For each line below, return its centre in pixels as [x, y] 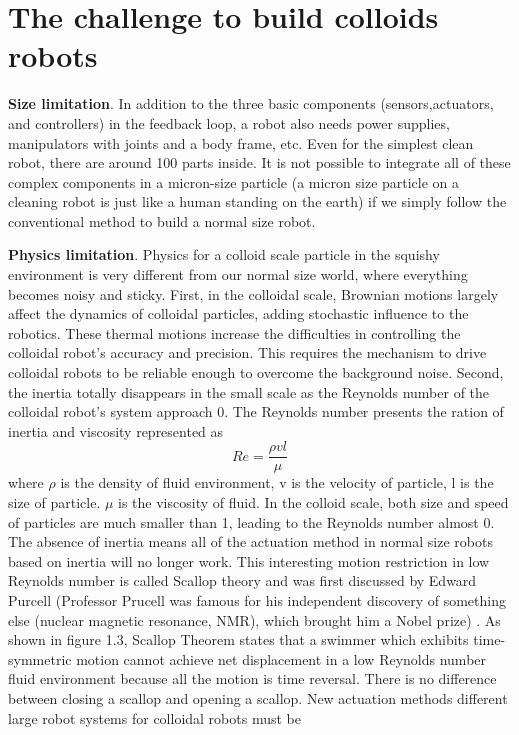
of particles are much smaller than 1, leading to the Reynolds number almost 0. [251, 521]
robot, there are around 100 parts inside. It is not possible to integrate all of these [259, 162]
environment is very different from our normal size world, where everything [238, 274]
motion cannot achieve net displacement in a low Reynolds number [281, 658]
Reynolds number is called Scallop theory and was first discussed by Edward [242, 580]
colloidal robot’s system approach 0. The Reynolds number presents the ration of [256, 411]
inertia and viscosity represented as [116, 430]
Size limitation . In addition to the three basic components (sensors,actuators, [251, 103]
